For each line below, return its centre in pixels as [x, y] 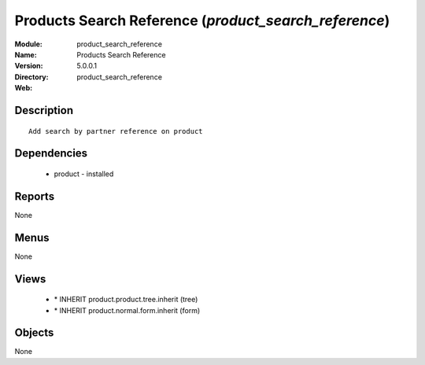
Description [44, 110]
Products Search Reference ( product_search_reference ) [202, 20]
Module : [28, 44]
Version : [29, 66]
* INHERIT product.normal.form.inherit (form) [127, 310]
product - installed [84, 174]
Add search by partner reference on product [116, 131]
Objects [34, 333]
